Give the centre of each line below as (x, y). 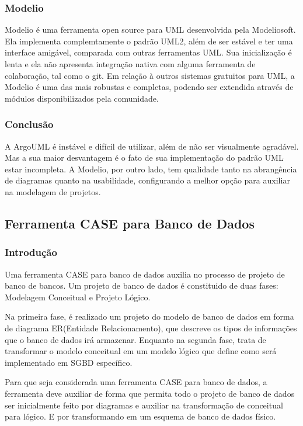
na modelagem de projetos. (53, 191)
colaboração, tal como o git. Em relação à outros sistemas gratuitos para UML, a (150, 75)
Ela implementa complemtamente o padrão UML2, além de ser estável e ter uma (149, 41)
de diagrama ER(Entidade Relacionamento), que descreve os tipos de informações (151, 328)
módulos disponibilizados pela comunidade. (82, 98)
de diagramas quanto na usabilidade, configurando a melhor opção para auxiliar (147, 180)
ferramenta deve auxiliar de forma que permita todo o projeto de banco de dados (150, 393)
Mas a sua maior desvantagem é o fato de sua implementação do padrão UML (144, 157)
